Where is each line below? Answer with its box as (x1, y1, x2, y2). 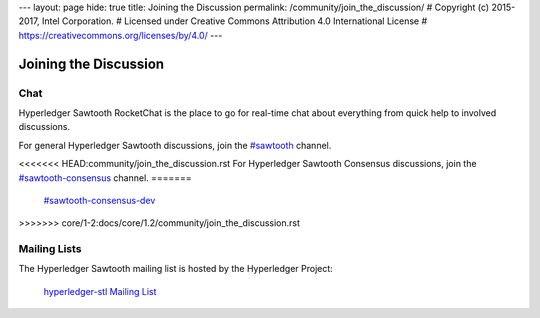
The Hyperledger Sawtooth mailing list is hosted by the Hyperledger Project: (18, 263, 334, 275)
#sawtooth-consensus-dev (43, 194, 156, 206)
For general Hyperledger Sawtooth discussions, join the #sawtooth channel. (18, 139, 332, 151)
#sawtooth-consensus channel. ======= (18, 171, 192, 184)
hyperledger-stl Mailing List (43, 285, 157, 297)
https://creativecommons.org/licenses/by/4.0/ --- (18, 29, 223, 41)
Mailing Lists (18, 242, 82, 256)
